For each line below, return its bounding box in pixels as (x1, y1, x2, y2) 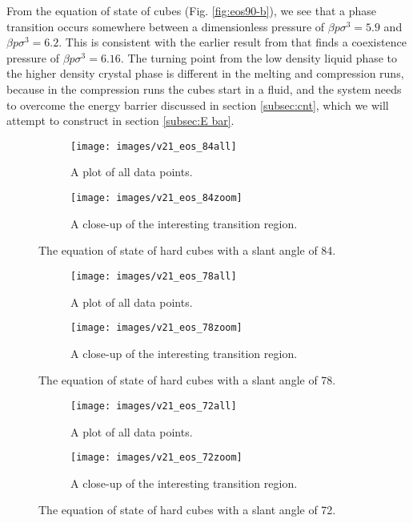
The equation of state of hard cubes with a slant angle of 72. (38, 501, 336, 518)
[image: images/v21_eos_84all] (70, 140, 237, 152)
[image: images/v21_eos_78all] (70, 270, 237, 282)
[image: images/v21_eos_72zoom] (70, 452, 243, 464)
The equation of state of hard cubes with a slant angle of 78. (38, 372, 336, 388)
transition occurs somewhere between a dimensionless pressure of (6, 18, 325, 34)
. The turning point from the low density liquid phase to (120, 49, 398, 66)
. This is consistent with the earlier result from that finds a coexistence (58, 34, 407, 50)
